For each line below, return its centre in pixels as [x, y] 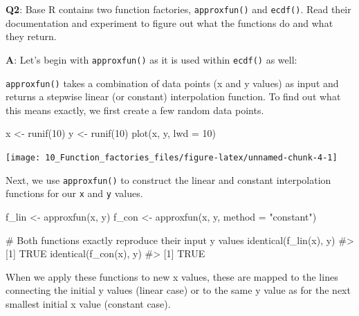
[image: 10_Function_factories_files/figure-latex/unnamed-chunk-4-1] [172, 157]
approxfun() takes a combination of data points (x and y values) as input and [172, 83]
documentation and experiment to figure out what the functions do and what [169, 22]
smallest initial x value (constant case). [88, 303]
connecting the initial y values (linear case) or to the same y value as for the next [178, 290]
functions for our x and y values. [74, 193]
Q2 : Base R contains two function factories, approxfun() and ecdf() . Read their [178, 9]
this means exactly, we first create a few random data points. [135, 110]
